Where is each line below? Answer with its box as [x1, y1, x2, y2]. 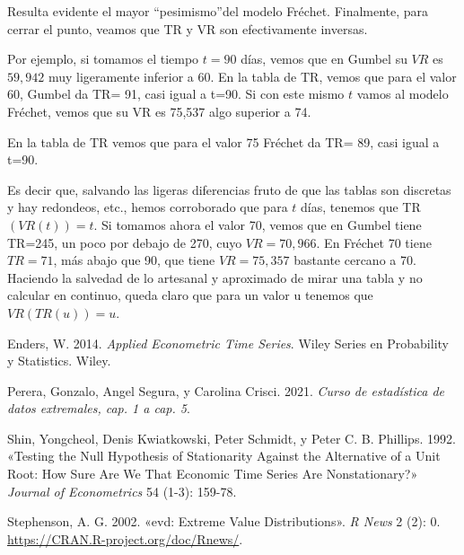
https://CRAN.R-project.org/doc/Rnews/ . [7, 529, 243, 548]
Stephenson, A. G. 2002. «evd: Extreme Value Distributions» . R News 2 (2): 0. [7, 512, 441, 531]
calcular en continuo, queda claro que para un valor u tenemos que [7, 286, 373, 304]
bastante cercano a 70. [293, 251, 416, 269]
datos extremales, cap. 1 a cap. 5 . [7, 399, 190, 418]
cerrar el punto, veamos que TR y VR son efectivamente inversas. [7, 19, 368, 38]
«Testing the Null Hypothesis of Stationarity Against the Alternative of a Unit [7, 446, 441, 465]
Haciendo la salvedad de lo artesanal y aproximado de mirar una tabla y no [7, 268, 423, 286]
